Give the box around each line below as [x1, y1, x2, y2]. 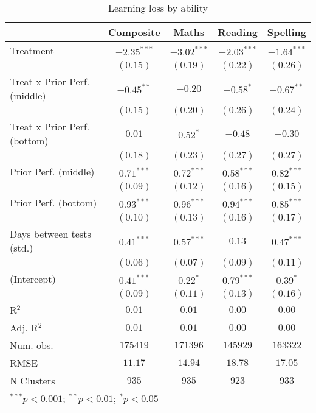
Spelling [267, 25, 306, 39]
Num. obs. [10, 338, 53, 352]
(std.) [10, 241, 33, 255]
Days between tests [10, 227, 91, 241]
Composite [108, 25, 160, 39]
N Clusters [10, 373, 55, 387]
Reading [217, 25, 258, 39]
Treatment [10, 43, 54, 57]
